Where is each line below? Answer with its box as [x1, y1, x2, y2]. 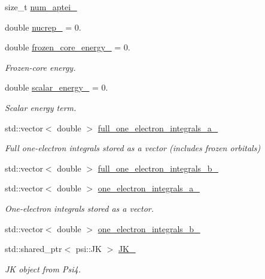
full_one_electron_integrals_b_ [98, 161, 218, 174]
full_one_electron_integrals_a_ [98, 121, 218, 134]
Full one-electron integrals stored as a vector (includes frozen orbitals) [5, 142, 261, 154]
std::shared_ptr [5, 242, 62, 255]
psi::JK [75, 242, 102, 255]
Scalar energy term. [5, 101, 77, 113]
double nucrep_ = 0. [5, 20, 81, 33]
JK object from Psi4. [5, 262, 81, 275]
